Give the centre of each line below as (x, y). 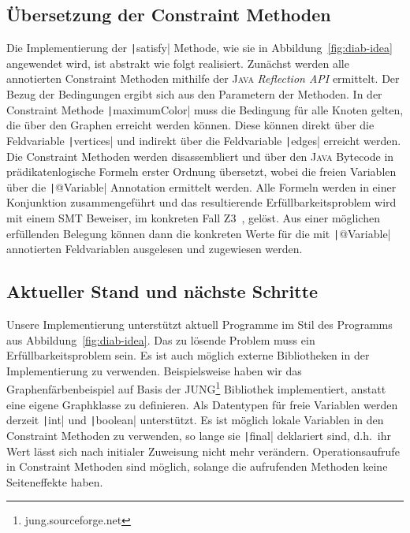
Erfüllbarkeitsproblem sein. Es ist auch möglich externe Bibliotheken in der (188, 355)
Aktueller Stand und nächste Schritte (162, 291)
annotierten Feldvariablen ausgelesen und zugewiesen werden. (155, 249)
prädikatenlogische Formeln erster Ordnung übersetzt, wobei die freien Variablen (201, 171)
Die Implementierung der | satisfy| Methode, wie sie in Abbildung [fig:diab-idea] (199, 48)
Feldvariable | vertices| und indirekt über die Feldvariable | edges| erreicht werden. (204, 140)
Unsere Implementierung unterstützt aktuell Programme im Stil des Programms (199, 324)
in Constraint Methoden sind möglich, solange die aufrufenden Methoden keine (197, 466)
